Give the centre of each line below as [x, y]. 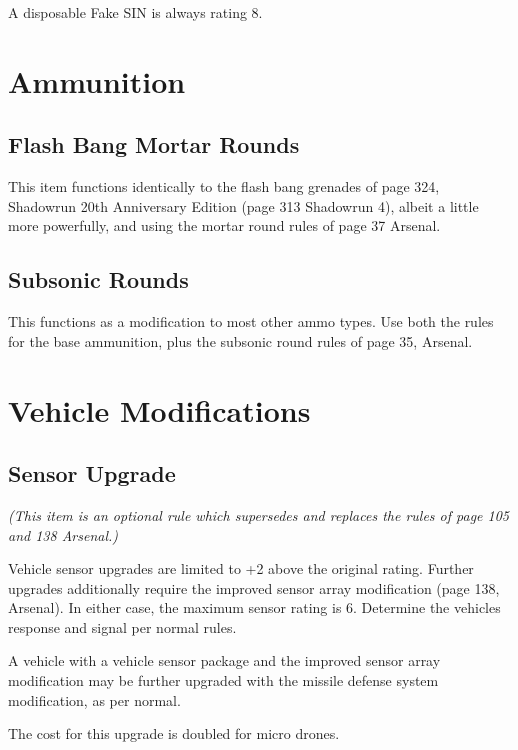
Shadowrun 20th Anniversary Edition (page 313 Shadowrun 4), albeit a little [243, 205]
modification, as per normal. [94, 699]
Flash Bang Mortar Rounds [154, 144]
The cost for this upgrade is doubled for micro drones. [174, 733]
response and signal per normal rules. [122, 626]
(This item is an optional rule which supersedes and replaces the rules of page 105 [258, 514]
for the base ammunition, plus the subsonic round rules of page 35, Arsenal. [240, 340]
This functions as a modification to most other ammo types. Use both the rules [251, 321]
